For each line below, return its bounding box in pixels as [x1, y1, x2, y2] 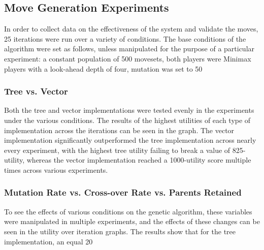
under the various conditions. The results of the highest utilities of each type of [4, 114, 251, 125]
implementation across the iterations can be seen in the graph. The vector [4, 124, 235, 135]
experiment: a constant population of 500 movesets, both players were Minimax [4, 53, 251, 64]
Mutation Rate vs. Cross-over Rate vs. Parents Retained [4, 186, 242, 199]
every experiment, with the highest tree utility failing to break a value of [4, 144, 230, 155]
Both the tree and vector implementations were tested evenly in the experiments [4, 105, 254, 115]
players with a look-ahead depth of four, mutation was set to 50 [4, 63, 203, 74]
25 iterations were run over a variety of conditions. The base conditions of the [4, 33, 246, 44]
